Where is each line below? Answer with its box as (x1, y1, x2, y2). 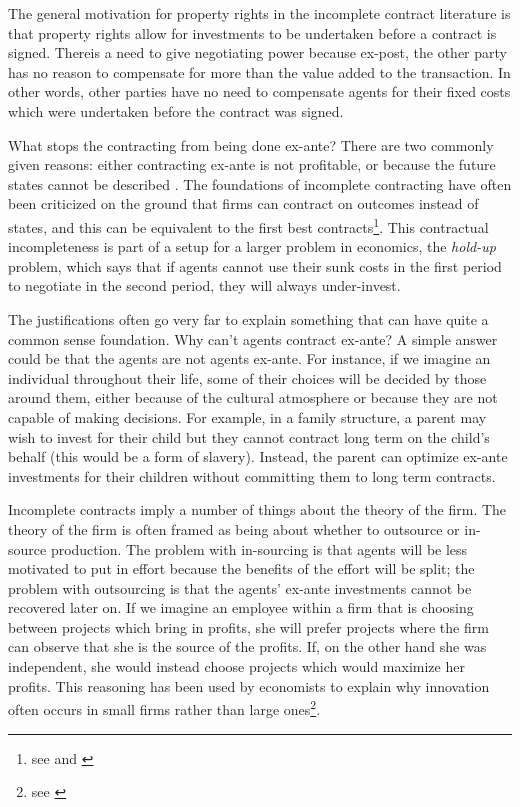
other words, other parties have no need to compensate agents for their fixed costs (8, 81, 511, 102)
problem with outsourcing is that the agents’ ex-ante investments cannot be (8, 577, 472, 598)
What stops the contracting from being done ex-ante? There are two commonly (8, 134, 494, 155)
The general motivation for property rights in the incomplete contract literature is (8, 3, 511, 23)
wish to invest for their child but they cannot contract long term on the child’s (8, 426, 490, 447)
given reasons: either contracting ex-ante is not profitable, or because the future (8, 154, 496, 175)
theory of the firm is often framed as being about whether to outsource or (8, 518, 460, 539)
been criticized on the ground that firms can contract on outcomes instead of (8, 193, 479, 214)
